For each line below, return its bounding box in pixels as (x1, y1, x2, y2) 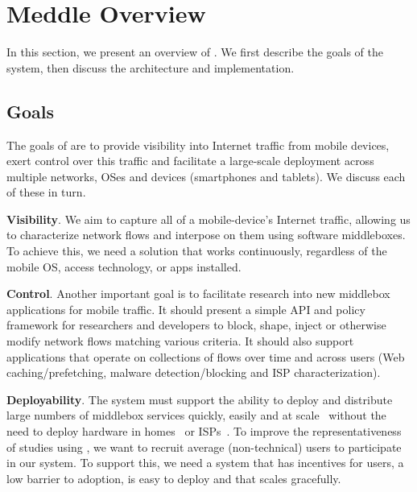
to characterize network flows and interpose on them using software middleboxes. (6, 226, 406, 243)
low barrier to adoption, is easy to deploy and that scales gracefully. (6, 469, 341, 486)
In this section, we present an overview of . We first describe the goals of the (6, 43, 384, 60)
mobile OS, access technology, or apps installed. (6, 258, 242, 275)
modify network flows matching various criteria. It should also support (6, 333, 354, 349)
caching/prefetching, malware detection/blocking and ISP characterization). (6, 364, 381, 381)
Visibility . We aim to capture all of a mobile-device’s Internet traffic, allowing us (6, 210, 411, 227)
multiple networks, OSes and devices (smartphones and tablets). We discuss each (6, 167, 406, 184)
